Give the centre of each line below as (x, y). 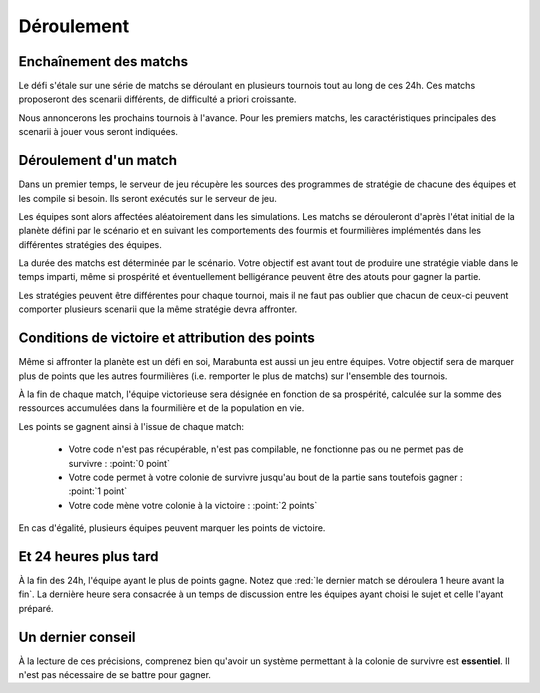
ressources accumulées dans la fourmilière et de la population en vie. (161, 408)
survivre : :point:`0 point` (119, 463)
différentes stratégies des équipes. (90, 244)
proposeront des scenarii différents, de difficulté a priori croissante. (157, 99)
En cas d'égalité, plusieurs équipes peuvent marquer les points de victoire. (172, 528)
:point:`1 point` (98, 491)
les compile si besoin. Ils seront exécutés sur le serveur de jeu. (147, 198)
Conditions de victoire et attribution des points (166, 338)
